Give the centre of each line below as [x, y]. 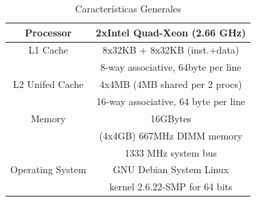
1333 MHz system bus [171, 152]
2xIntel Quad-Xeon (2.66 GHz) [171, 32]
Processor [48, 32]
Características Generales [128, 8]
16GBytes [171, 118]
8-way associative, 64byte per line [171, 67]
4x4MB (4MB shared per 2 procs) [171, 84]
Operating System [48, 169]
